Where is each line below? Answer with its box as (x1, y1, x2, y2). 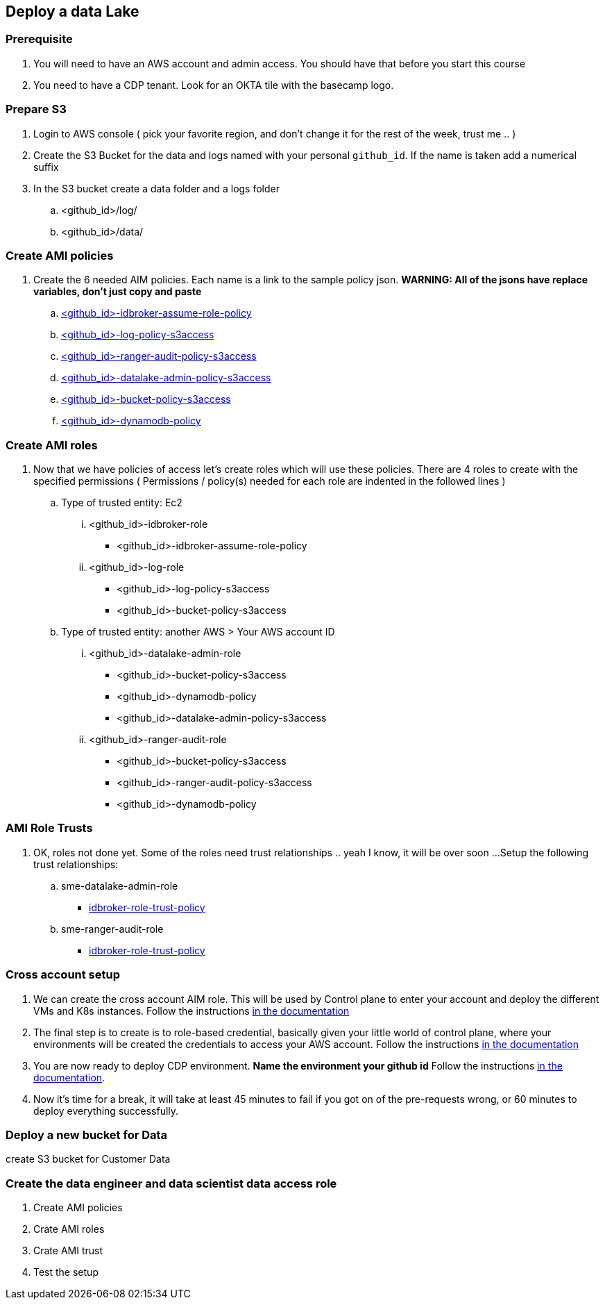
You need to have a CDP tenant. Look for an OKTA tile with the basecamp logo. (33, 78, 394, 91)
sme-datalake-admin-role (61, 879, 178, 892)
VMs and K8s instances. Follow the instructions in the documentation (33, 1004, 350, 1017)
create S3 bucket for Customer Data (6, 1153, 171, 1165)
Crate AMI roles (33, 1223, 105, 1236)
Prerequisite (6, 32, 73, 47)
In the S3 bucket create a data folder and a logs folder (33, 182, 280, 194)
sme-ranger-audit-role (61, 922, 164, 935)
